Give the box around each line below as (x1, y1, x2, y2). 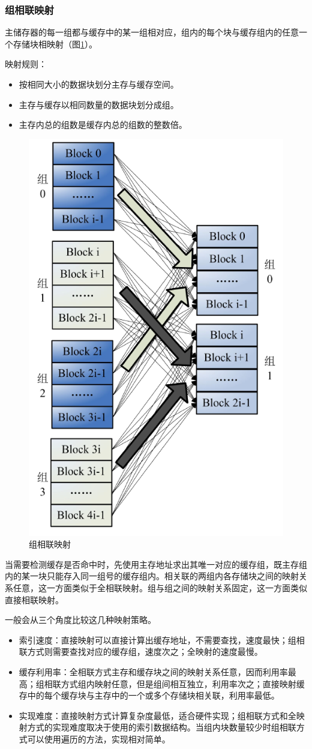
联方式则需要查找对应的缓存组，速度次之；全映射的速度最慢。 (19, 645, 263, 658)
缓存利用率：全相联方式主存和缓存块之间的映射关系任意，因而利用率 (19, 665, 288, 678)
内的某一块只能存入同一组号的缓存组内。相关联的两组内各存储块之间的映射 (5, 570, 299, 582)
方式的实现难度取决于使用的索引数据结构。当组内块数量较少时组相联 (27, 721, 296, 733)
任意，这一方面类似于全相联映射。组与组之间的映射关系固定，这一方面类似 (13, 581, 307, 594)
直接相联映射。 (5, 593, 64, 606)
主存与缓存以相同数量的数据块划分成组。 (19, 98, 179, 110)
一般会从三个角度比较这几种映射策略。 (5, 613, 156, 626)
